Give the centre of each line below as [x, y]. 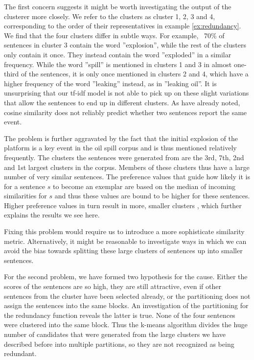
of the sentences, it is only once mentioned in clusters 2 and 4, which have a [135, 74]
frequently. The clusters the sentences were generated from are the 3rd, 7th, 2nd [124, 157]
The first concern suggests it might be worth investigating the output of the [118, 6]
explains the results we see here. [52, 215]
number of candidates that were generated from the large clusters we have [115, 334]
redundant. [20, 353]
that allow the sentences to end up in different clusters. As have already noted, [122, 102]
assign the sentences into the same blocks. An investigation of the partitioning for [126, 305]
